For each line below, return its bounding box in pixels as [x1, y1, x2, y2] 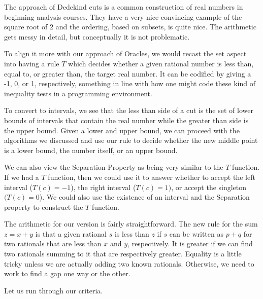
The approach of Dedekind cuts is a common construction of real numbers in [4, 2, 243, 12]
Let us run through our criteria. [4, 285, 103, 295]
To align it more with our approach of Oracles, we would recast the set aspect [4, 48, 247, 59]
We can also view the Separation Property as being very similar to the [4, 162, 223, 172]
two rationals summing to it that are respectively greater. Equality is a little [4, 248, 242, 259]
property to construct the [4, 201, 83, 212]
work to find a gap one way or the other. [4, 268, 130, 279]
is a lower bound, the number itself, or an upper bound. [4, 144, 178, 155]
